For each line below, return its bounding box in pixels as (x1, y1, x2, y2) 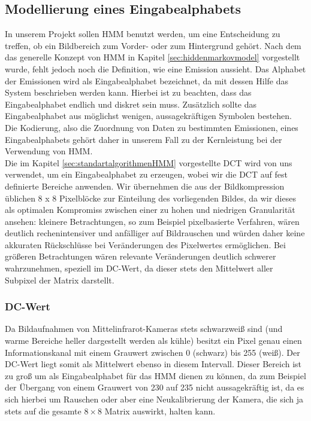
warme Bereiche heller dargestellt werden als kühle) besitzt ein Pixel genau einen (5, 334, 302, 347)
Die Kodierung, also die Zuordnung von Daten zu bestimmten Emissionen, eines (5, 121, 298, 133)
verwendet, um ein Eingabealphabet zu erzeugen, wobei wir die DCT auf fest (5, 168, 288, 181)
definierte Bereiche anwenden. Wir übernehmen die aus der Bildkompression (5, 179, 285, 192)
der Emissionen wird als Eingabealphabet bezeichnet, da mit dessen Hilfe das (5, 74, 289, 87)
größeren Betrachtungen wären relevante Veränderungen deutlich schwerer (5, 250, 276, 263)
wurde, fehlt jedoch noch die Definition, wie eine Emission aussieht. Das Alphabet (5, 62, 306, 75)
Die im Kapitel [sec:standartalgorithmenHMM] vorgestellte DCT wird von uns (5, 156, 292, 169)
